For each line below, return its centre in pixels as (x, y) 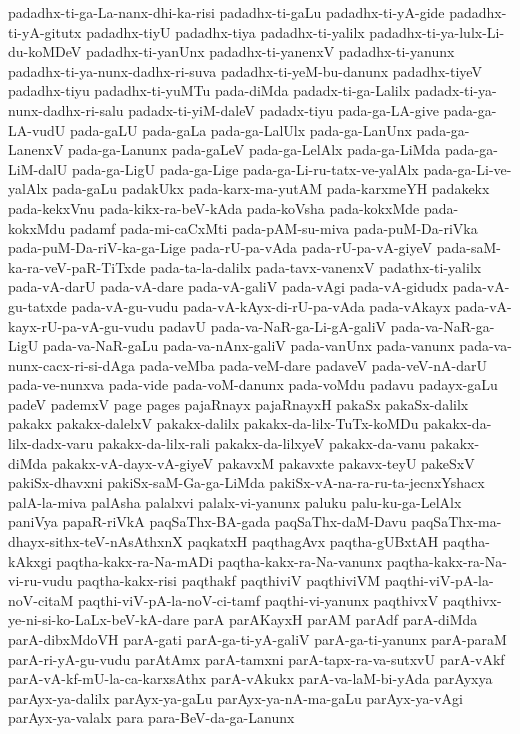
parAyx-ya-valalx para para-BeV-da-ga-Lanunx (151, 717)
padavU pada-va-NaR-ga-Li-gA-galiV (272, 325)
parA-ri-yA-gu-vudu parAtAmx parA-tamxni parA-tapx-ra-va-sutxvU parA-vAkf (256, 658)
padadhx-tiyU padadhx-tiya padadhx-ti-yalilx (225, 31)
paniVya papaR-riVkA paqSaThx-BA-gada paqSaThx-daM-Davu (207, 521)
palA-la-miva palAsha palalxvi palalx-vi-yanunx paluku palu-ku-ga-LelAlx (235, 501)
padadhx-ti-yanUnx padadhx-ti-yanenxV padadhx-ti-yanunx (270, 51)
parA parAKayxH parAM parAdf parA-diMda (335, 619)
